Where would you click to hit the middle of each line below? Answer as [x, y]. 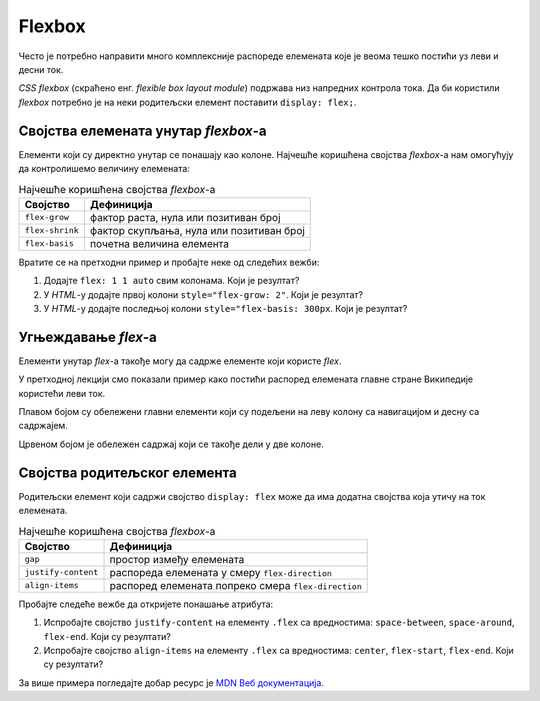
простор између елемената [177, 559]
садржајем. [43, 426]
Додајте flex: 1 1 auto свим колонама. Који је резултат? [171, 281]
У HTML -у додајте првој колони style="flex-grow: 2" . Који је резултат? [203, 294]
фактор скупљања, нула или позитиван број [197, 230]
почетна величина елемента [160, 243]
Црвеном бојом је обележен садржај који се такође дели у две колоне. [171, 444]
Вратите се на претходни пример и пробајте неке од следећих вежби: [169, 262]
